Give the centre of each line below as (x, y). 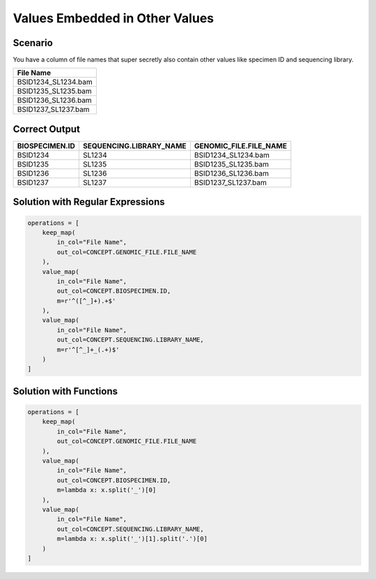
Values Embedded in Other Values (113, 18)
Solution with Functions (65, 391)
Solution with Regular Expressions (89, 202)
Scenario (33, 43)
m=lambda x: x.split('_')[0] (107, 490)
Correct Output (46, 129)
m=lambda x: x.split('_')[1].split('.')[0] (132, 539)
